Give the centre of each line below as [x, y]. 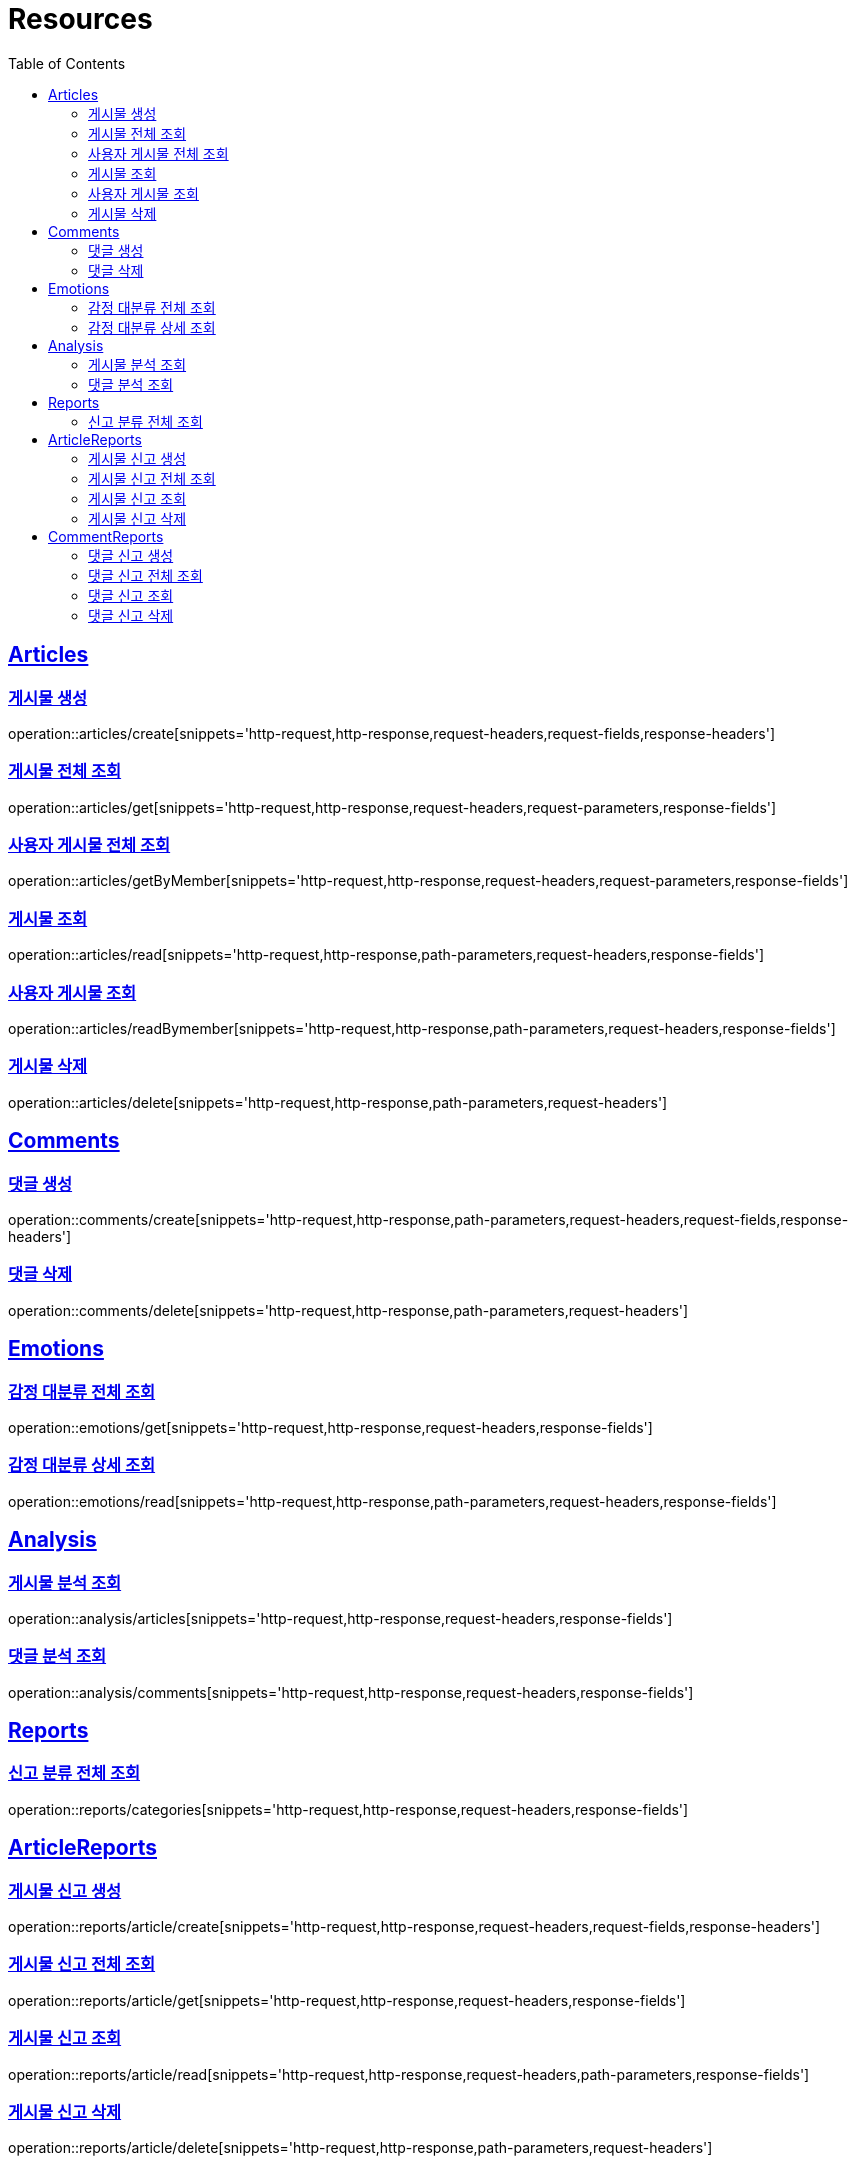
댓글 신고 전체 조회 [145, 575]
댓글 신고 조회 [131, 595]
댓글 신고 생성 [131, 555]
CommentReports [106, 536]
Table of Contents [67, 63]
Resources [80, 19]
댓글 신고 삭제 [131, 615]
